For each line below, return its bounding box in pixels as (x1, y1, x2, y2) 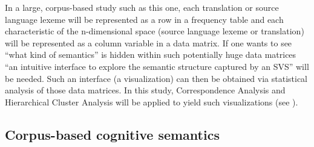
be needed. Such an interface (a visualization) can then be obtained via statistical (5, 72, 308, 84)
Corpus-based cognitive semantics (5, 125, 220, 143)
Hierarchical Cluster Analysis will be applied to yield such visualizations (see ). (5, 95, 298, 108)
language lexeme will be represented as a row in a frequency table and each (5, 13, 284, 25)
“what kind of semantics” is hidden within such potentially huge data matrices (5, 48, 296, 61)
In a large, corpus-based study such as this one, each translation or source (5, 1, 279, 13)
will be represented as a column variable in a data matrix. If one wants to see (5, 36, 292, 49)
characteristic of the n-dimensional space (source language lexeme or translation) (5, 25, 304, 37)
